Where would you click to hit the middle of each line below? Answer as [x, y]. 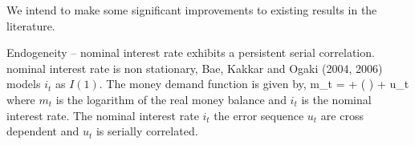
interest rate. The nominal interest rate [103, 115]
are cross [342, 115]
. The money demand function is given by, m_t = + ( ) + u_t [254, 84]
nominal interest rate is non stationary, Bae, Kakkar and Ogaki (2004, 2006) [195, 68]
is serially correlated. [147, 131]
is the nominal [336, 99]
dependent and [43, 131]
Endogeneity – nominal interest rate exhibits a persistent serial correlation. [191, 52]
